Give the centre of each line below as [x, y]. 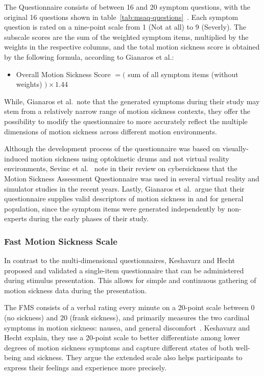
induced [16, 158]
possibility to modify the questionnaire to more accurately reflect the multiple [126, 121]
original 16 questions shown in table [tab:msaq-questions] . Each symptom [121, 17]
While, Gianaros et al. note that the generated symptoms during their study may [132, 101]
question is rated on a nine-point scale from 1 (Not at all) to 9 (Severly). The [125, 27]
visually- [235, 148]
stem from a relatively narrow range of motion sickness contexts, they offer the [127, 111]
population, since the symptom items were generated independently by [115, 208]
